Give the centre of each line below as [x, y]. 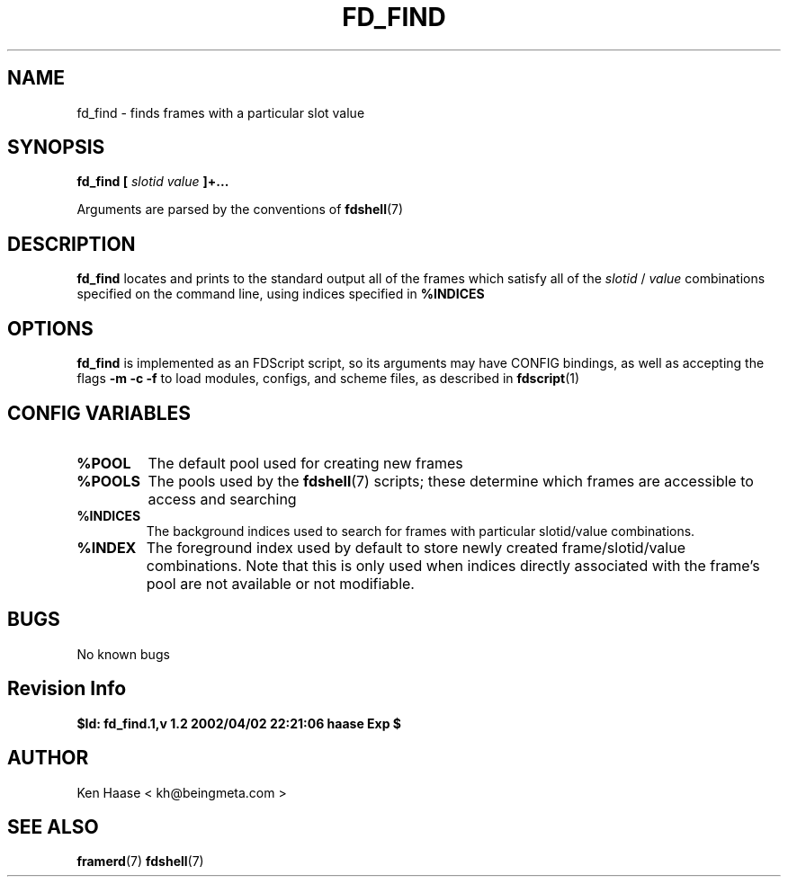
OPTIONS [50, 328]
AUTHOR [48, 758]
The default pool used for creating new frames [305, 463]
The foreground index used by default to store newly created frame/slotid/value [416, 547]
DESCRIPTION [72, 244]
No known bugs [123, 654]
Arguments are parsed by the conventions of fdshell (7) [240, 210]
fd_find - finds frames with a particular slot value [221, 112]
